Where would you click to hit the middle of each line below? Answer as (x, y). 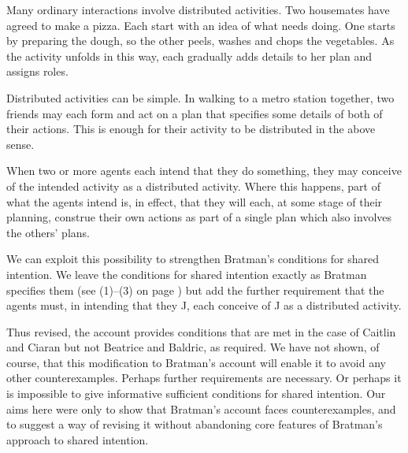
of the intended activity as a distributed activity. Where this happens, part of (193, 186)
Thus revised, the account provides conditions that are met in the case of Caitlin (201, 331)
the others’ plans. (48, 232)
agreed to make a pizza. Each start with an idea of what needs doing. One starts (201, 25)
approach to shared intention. (78, 439)
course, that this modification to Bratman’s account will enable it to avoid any (196, 362)
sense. (20, 144)
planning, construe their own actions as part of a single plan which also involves (199, 217)
